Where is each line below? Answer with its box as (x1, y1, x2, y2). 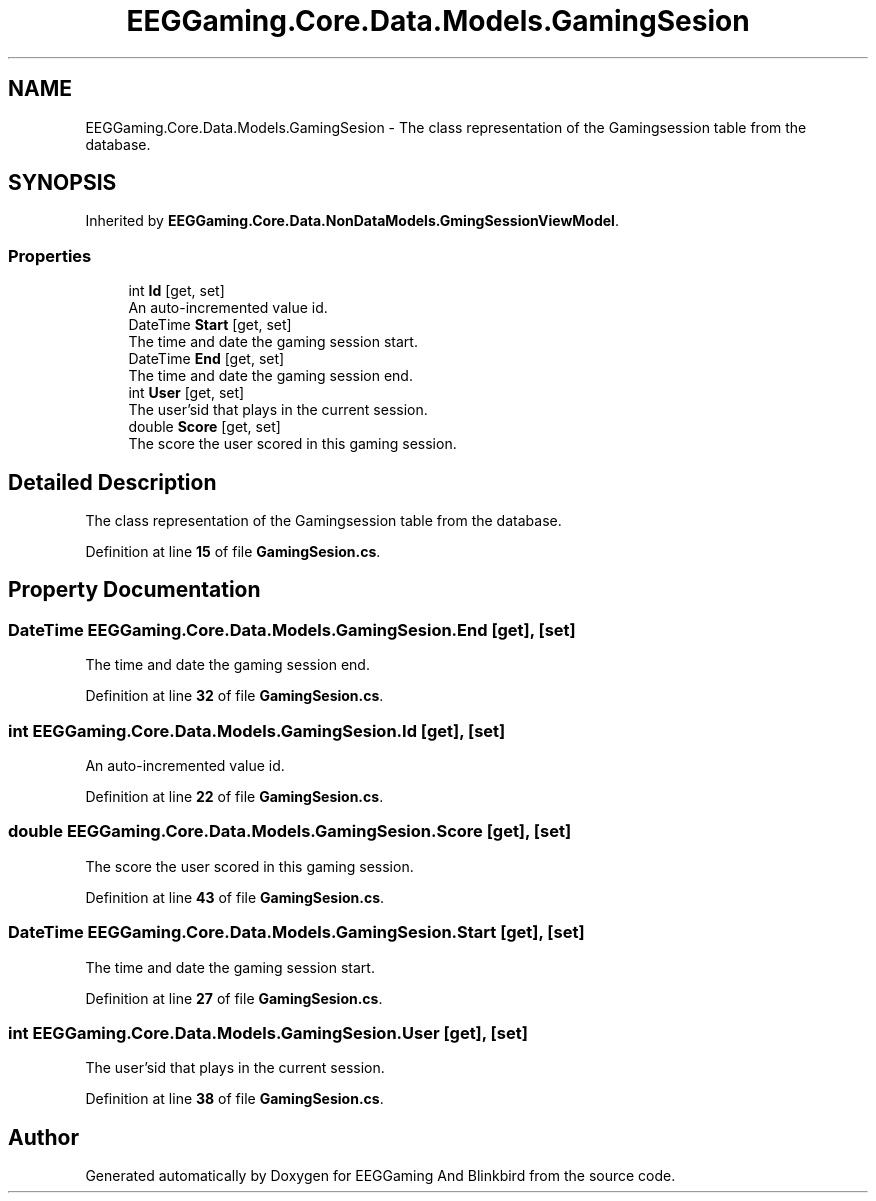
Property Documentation (8, 577, 261, 603)
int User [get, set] (128, 384, 245, 402)
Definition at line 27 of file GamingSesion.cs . (85, 989, 383, 1007)
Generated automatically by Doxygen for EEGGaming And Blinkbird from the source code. (85, 1167, 676, 1185)
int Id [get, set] (128, 282, 225, 300)
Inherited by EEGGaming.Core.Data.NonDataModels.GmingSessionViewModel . (85, 212, 619, 230)
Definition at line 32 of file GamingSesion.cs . (85, 687, 384, 705)
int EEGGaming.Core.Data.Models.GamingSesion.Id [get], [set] (8, 720, 506, 741)
